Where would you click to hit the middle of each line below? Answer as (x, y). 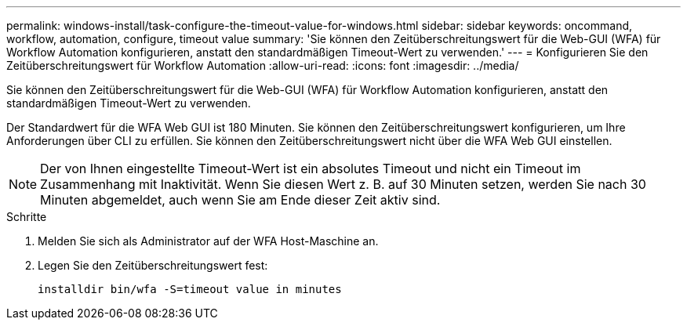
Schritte (27, 217)
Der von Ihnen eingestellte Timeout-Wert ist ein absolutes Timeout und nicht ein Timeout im (311, 168)
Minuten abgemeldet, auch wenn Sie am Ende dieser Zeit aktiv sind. (240, 200)
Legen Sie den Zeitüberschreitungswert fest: (153, 265)
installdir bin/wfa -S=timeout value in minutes (190, 289)
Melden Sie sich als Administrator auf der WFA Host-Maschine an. (208, 241)
